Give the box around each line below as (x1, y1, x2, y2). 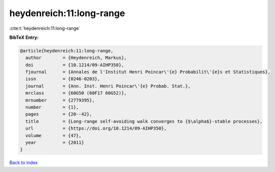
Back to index (9, 159, 38, 166)
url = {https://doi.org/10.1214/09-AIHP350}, (25, 126, 167, 131)
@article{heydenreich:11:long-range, (20, 48, 114, 53)
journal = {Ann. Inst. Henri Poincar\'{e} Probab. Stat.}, (25, 83, 191, 89)
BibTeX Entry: (9, 34, 39, 40)
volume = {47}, (25, 133, 82, 138)
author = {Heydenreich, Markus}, (25, 55, 127, 61)
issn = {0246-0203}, (25, 76, 101, 82)
